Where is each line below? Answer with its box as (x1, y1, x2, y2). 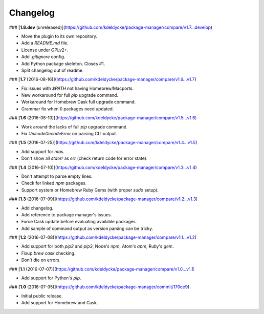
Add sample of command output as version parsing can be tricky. (21, 225, 154, 231)
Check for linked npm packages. (21, 180, 87, 186)
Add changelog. (21, 205, 54, 211)
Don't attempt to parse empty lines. (21, 173, 93, 179)
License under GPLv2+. (21, 47, 68, 53)
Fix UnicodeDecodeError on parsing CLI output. (21, 131, 117, 137)
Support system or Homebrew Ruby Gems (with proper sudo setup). (21, 187, 159, 193)
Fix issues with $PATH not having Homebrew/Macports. (21, 85, 134, 91)
